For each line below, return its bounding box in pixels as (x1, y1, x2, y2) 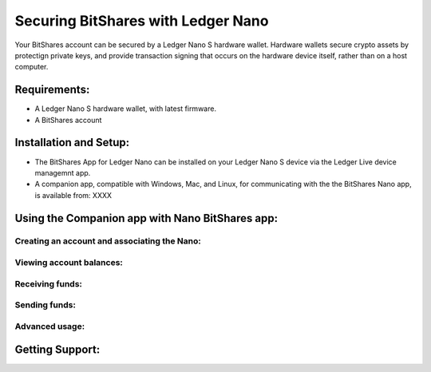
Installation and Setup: (14, 136, 130, 149)
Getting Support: (14, 343, 101, 357)
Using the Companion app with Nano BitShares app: (14, 212, 279, 225)
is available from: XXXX (34, 190, 112, 200)
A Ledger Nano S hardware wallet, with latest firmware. (34, 104, 217, 113)
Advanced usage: (14, 320, 85, 331)
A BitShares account (34, 115, 102, 125)
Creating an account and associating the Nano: (14, 235, 201, 247)
